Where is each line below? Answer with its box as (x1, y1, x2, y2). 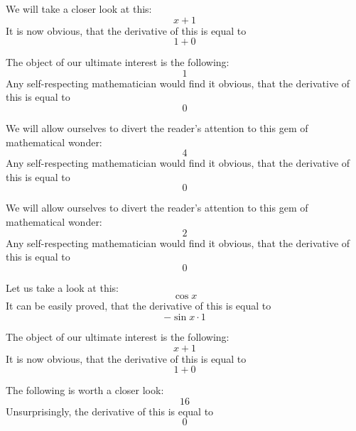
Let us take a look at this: (6, 280, 119, 295)
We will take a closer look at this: (6, 1, 152, 16)
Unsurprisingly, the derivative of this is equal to (6, 403, 214, 418)
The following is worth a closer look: (6, 383, 164, 398)
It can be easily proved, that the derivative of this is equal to (6, 298, 271, 313)
